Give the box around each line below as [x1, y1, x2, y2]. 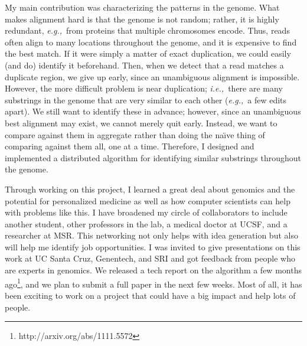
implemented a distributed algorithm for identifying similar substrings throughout [5, 151, 301, 164]
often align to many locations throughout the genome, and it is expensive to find [5, 35, 297, 48]
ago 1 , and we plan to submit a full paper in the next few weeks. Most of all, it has [5, 276, 302, 290]
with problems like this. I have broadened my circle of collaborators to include [5, 206, 288, 218]
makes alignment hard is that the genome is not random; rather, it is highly [5, 12, 279, 25]
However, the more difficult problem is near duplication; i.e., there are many [5, 82, 283, 94]
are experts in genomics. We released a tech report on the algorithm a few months [5, 264, 302, 276]
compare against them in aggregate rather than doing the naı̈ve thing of [5, 128, 265, 141]
